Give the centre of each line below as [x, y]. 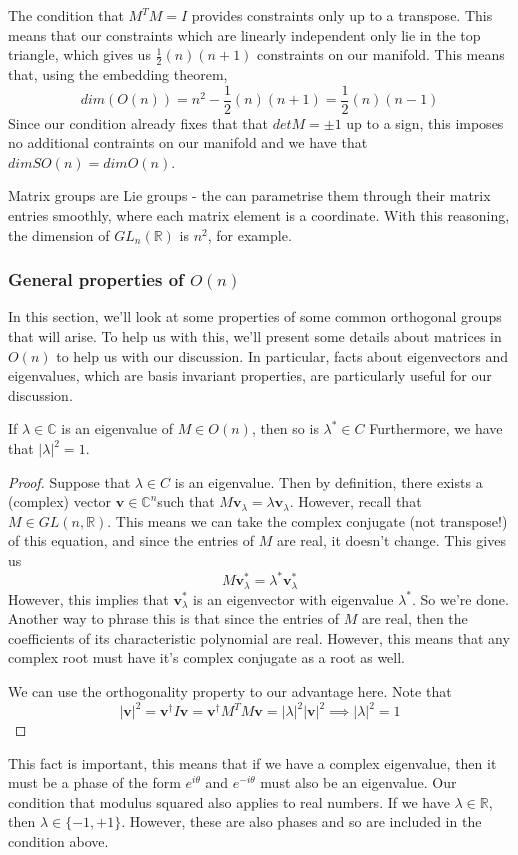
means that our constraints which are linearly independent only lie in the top [244, 34]
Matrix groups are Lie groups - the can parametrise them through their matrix [249, 195]
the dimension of [59, 234]
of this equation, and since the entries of [131, 540]
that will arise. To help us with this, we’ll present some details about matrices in [255, 336]
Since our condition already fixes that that [138, 122]
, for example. [249, 234]
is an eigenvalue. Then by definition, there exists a [328, 481]
